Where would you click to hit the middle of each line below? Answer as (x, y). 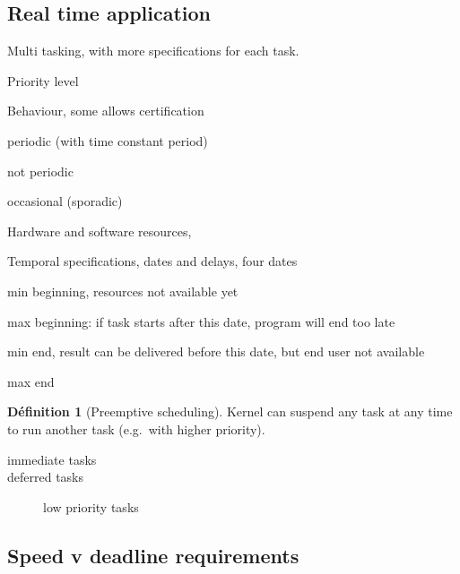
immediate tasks (52, 459)
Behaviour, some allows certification (106, 111)
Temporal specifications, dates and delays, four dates (152, 261)
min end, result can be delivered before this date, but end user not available (216, 351)
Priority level (43, 80)
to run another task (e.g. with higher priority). (136, 428)
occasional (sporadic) (65, 201)
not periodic (40, 171)
